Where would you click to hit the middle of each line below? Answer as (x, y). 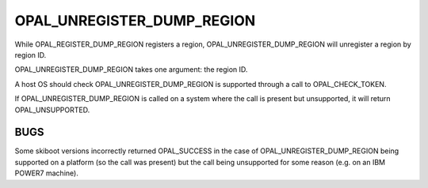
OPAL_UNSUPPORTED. (52, 110)
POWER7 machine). (46, 173)
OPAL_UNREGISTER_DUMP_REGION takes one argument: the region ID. (131, 70)
